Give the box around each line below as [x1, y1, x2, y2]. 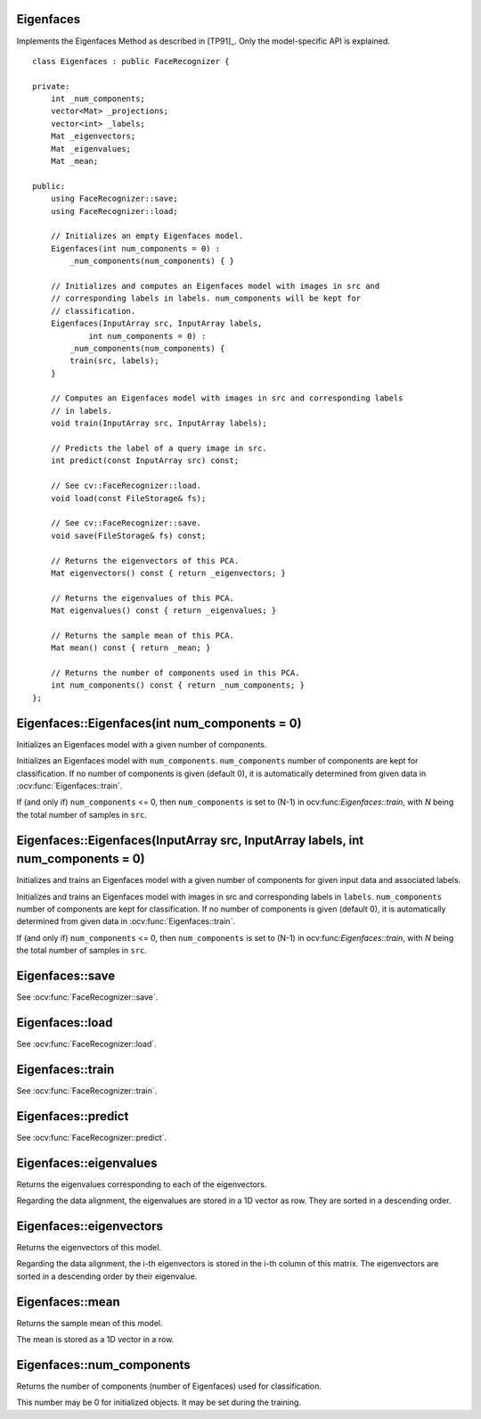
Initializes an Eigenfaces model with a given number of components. [16, 738, 267, 749]
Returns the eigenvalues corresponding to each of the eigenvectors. [16, 1178, 267, 1190]
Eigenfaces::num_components [16, 1357, 191, 1373]
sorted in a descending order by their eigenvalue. [16, 1271, 198, 1282]
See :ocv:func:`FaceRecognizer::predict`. [16, 1132, 167, 1143]
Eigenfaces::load [16, 1015, 113, 1030]
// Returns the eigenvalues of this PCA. [50, 593, 235, 603]
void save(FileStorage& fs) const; [50, 531, 207, 540]
